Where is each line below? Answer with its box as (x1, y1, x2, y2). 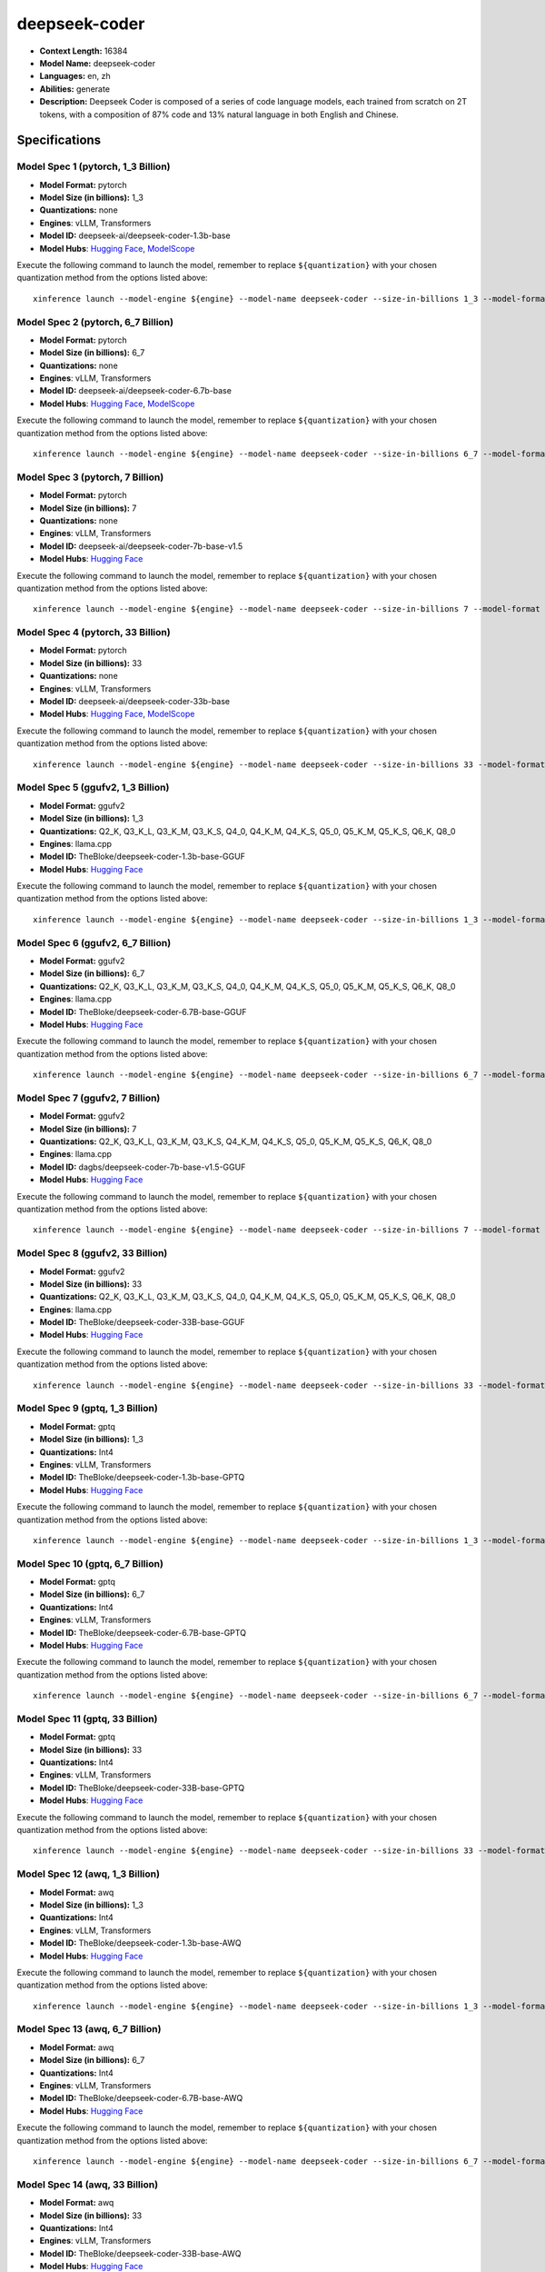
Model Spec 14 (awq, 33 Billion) (16, 2177, 159, 2190)
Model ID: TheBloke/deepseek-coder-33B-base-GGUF (39, 1317, 245, 1328)
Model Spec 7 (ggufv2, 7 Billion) (16, 1091, 161, 1104)
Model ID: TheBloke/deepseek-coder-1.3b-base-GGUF (39, 851, 245, 862)
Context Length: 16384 (39, 45, 128, 56)
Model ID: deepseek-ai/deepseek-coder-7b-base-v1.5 (39, 541, 243, 552)
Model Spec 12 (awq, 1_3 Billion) (16, 1868, 161, 1880)
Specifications (16, 133, 102, 148)
